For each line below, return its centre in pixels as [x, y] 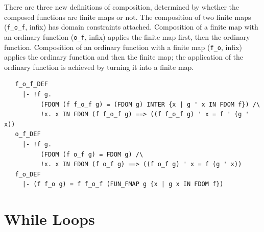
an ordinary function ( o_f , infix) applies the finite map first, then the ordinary [127, 36]
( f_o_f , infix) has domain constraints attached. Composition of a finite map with [131, 27]
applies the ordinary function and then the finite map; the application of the [124, 57]
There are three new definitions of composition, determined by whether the [122, 7]
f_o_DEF [28, 174]
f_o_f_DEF [31, 84]
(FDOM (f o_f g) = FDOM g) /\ [92, 154]
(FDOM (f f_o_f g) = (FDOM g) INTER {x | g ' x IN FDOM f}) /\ [150, 104]
